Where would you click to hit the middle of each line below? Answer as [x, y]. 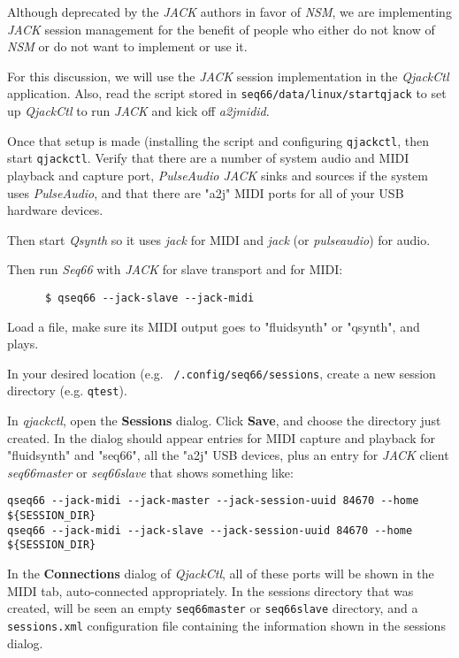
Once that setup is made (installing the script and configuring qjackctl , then [218, 140]
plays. [23, 344]
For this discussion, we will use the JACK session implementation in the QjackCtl [228, 76]
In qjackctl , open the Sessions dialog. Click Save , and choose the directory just [224, 421]
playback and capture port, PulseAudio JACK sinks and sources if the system [218, 175]
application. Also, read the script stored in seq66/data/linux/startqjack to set [227, 93]
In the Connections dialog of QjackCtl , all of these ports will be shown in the [221, 574]
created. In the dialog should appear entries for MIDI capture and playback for [222, 437]
